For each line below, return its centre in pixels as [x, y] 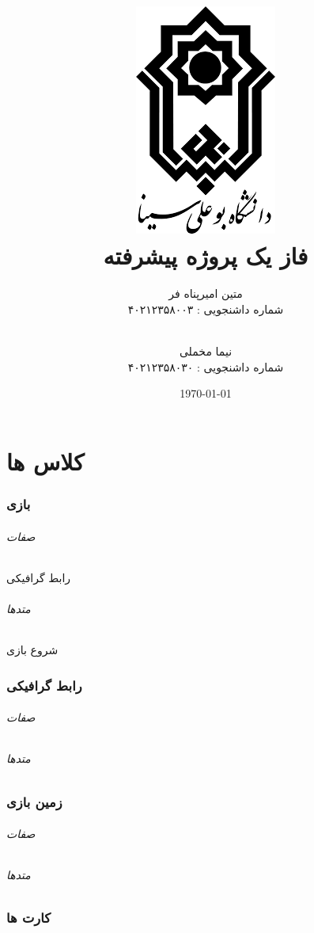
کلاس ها [45, 461]
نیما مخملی [206, 351]
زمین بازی [34, 801]
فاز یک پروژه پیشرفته [206, 255]
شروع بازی [32, 650]
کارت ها [28, 918]
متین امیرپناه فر [206, 293]
